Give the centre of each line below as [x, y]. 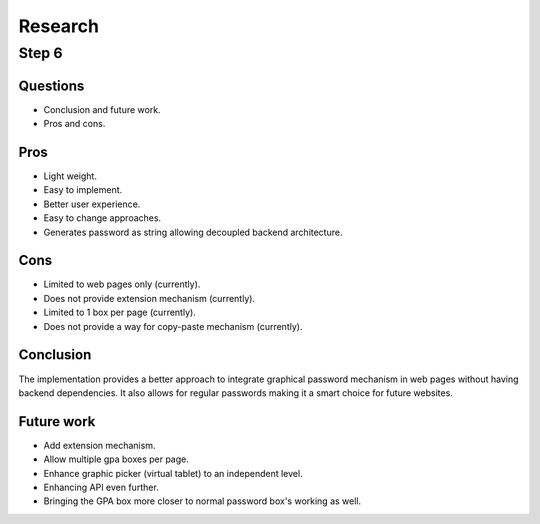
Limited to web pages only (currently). [122, 284]
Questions [51, 85]
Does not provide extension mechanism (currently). [149, 298]
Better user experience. [92, 204]
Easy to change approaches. [102, 218]
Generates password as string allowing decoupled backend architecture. [193, 232]
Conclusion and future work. [102, 109]
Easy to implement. [83, 190]
